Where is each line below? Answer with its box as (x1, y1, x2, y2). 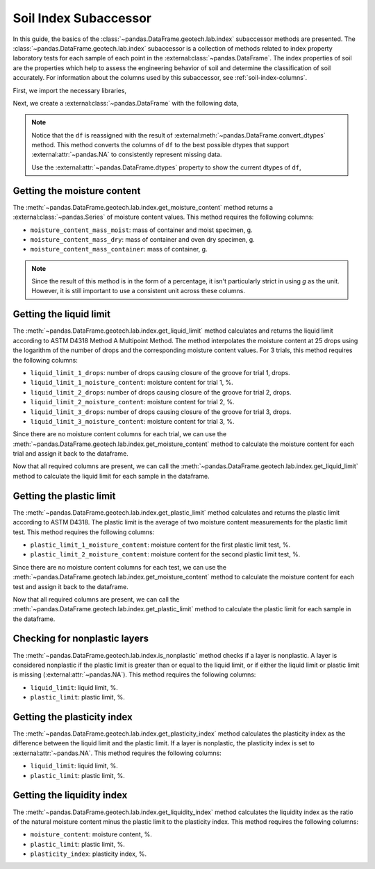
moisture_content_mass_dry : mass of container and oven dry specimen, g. (30, 235, 255, 243)
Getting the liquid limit (12, 308, 111, 320)
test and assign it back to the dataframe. (12, 582, 128, 590)
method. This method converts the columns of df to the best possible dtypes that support (31, 141, 290, 149)
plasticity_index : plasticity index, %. (30, 850, 147, 858)
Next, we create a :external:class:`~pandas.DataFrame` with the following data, (12, 99, 239, 107)
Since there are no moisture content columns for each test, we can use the (12, 563, 227, 571)
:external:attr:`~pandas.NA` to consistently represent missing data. (31, 150, 222, 159)
